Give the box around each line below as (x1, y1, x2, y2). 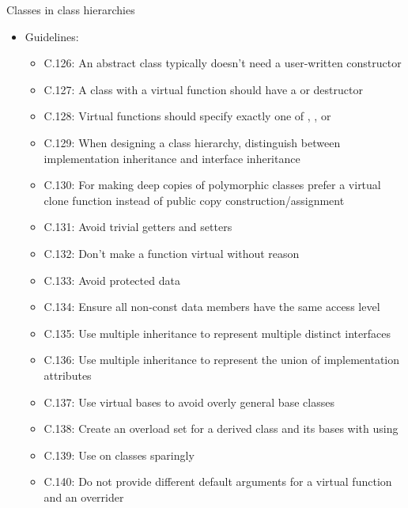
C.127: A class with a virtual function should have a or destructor (43, 81, 363, 97)
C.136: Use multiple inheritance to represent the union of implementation (43, 351, 400, 368)
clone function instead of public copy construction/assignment (43, 191, 345, 208)
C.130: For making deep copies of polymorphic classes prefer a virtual (43, 176, 381, 193)
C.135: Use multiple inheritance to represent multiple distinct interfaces (43, 324, 391, 341)
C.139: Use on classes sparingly (43, 446, 195, 463)
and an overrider (43, 488, 124, 505)
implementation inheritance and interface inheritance (43, 150, 300, 166)
